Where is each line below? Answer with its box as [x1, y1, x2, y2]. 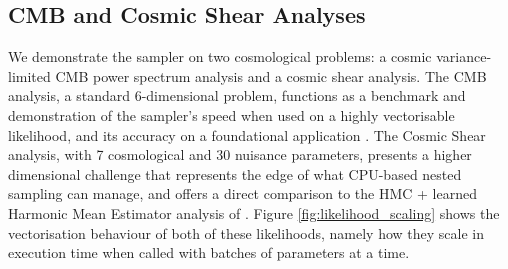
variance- [436, 46, 492, 67]
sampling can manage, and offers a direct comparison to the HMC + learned [8, 183, 477, 204]
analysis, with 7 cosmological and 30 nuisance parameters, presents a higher [8, 144, 472, 165]
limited [8, 65, 51, 86]
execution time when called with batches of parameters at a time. [8, 242, 410, 263]
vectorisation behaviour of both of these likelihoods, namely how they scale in [8, 222, 485, 243]
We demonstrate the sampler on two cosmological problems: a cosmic [8, 46, 432, 67]
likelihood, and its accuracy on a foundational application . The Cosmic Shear [8, 124, 486, 145]
